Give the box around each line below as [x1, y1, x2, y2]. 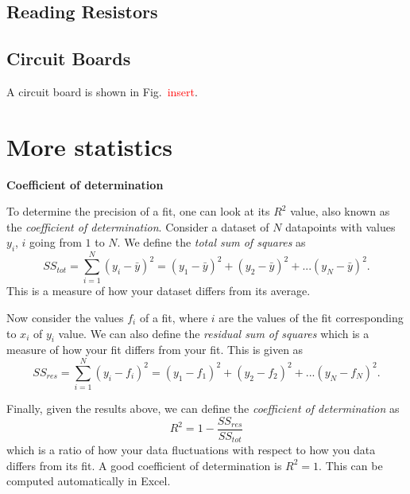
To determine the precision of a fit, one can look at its [6, 203, 270, 220]
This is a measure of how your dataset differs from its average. [6, 282, 311, 299]
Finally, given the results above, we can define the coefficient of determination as [6, 400, 400, 417]
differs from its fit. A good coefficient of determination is [6, 457, 282, 473]
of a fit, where [139, 309, 208, 325]
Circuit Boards [6, 46, 131, 71]
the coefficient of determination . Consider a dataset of [6, 218, 269, 235]
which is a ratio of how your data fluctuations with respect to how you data [6, 441, 376, 458]
